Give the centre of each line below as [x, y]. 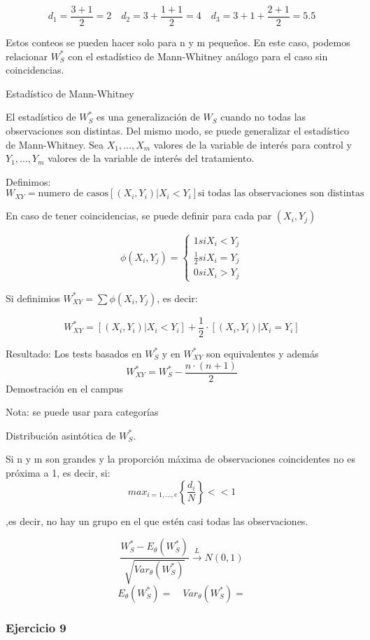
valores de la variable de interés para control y [252, 144]
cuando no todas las [263, 117]
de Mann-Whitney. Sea [55, 144]
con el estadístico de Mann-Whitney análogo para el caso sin [198, 56]
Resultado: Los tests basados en [74, 353]
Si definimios [33, 298]
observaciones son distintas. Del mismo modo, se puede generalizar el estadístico [177, 131]
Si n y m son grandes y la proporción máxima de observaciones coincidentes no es [180, 459]
